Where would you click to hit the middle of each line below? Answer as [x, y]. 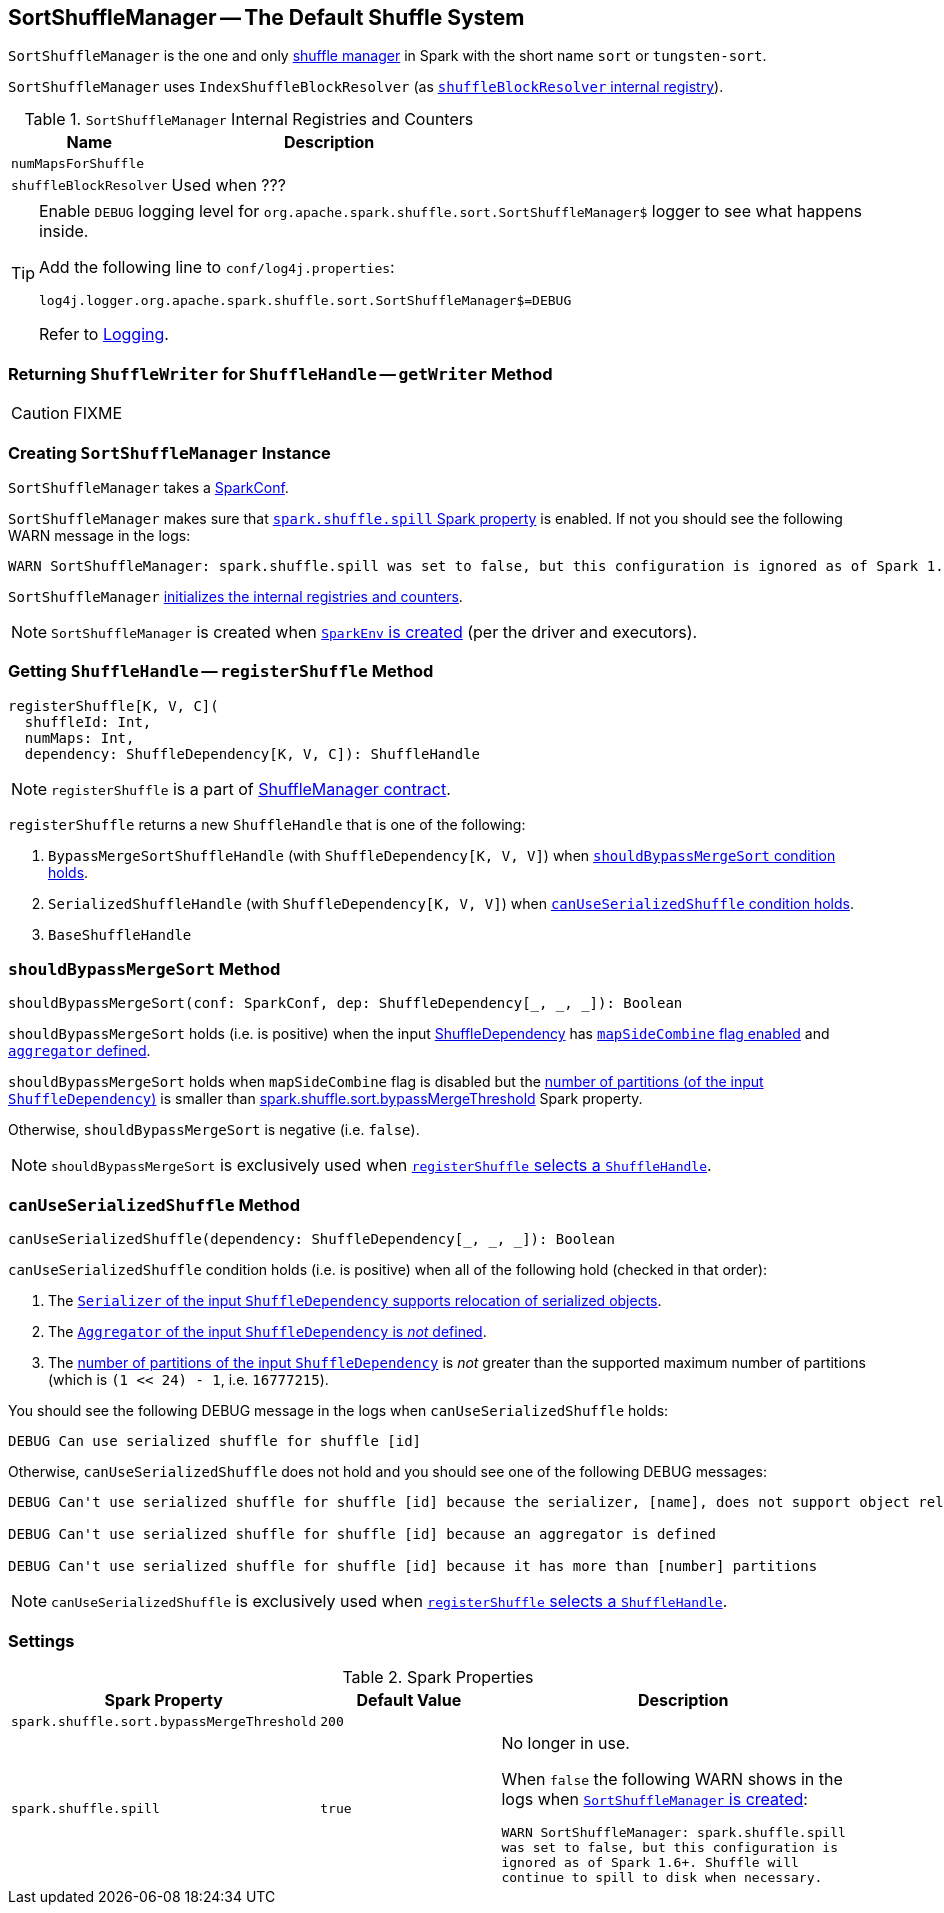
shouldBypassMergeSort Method [144, 969]
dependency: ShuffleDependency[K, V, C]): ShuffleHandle [252, 753]
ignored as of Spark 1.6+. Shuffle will [650, 1862]
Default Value [409, 1699]
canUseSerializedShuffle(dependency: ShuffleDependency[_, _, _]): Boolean [311, 1239]
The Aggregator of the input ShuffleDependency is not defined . [267, 1332]
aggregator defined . [79, 1051]
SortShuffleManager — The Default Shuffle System [266, 17]
